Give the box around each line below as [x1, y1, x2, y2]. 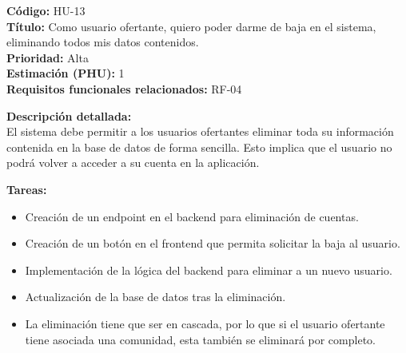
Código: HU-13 [6, 2, 86, 18]
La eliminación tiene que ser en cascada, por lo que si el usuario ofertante [25, 315, 385, 331]
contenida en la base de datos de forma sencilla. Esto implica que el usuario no [6, 138, 392, 155]
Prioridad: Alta [6, 49, 89, 65]
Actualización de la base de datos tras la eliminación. [25, 288, 286, 305]
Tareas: [6, 180, 47, 197]
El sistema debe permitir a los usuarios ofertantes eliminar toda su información [6, 123, 394, 140]
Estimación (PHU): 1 [6, 65, 125, 81]
